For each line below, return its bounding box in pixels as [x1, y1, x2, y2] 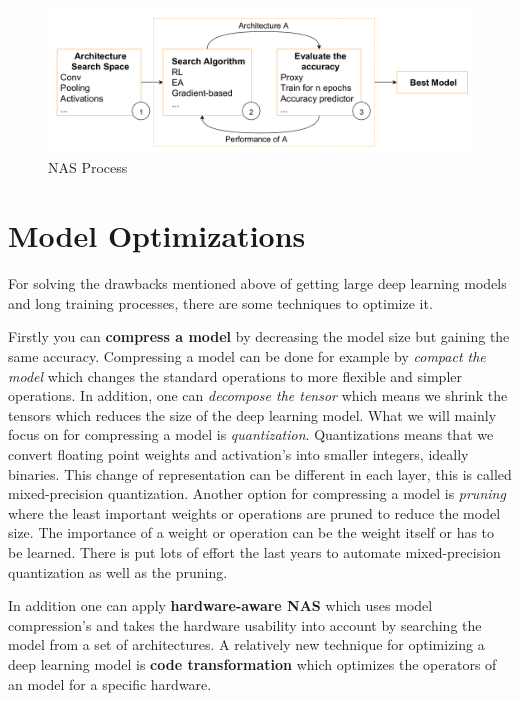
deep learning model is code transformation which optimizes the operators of [8, 653, 497, 674]
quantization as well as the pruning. [8, 561, 228, 582]
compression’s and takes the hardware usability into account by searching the [8, 614, 482, 635]
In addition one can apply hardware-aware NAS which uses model [8, 595, 433, 616]
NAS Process [48, 156, 128, 177]
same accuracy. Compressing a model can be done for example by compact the [8, 346, 486, 367]
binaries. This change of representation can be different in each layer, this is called [8, 463, 512, 484]
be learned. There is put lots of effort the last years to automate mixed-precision [8, 541, 501, 562]
